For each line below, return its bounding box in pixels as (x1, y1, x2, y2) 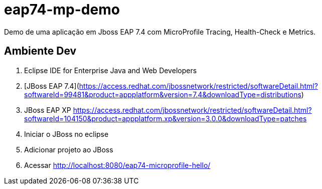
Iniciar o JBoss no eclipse (24, 129, 109, 138)
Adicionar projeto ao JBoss (24, 145, 113, 154)
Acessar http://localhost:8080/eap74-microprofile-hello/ (24, 160, 211, 169)
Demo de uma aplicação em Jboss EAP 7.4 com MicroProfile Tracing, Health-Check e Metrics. (4, 27, 316, 36)
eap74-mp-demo (4, 1, 120, 18)
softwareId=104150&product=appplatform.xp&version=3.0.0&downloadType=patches (24, 114, 307, 123)
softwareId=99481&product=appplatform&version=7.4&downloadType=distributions (24, 90, 301, 99)
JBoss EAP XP (24, 105, 71, 114)
